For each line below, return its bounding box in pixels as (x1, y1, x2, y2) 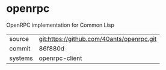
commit (9, 44, 31, 52)
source (9, 34, 29, 43)
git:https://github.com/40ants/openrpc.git (38, 34, 157, 43)
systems (9, 54, 33, 62)
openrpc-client (38, 54, 82, 62)
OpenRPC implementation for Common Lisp (6, 21, 114, 28)
